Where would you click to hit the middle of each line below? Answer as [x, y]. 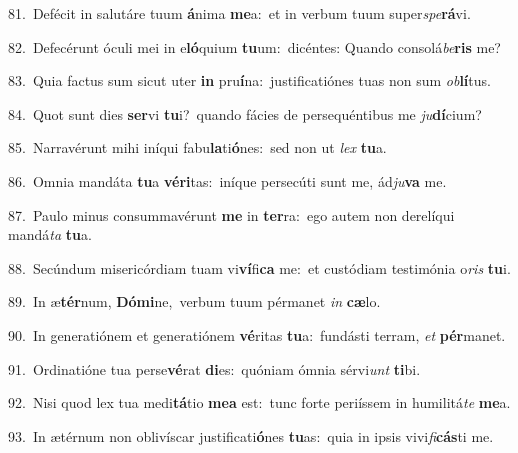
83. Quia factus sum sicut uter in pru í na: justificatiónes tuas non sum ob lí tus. [249, 80]
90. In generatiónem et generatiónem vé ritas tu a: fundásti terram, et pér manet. [257, 334]
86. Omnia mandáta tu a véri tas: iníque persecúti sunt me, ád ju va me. [227, 180]
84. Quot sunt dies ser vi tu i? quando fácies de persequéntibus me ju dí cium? [245, 113]
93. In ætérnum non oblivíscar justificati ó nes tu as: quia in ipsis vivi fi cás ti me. [251, 435]
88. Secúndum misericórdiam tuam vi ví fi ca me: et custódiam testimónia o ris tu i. [259, 267]
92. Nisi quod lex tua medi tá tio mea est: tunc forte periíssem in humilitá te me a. [259, 402]
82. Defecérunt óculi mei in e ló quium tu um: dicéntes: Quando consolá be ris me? [254, 46]
